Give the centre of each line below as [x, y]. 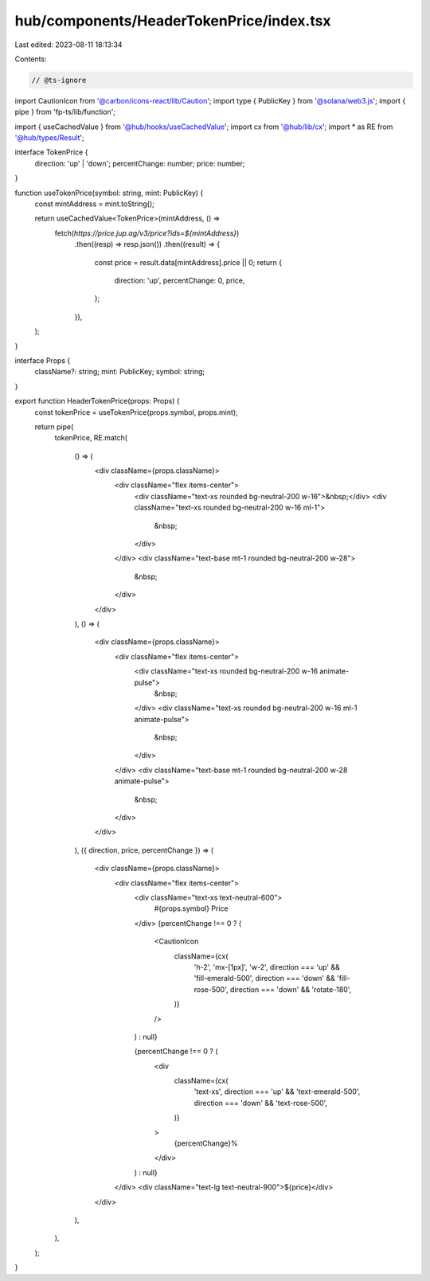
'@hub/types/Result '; [50, 138]
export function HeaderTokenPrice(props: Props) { [97, 401]
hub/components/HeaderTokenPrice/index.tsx [173, 21]
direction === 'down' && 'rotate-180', [291, 989]
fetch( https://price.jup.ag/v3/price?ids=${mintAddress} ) [147, 233]
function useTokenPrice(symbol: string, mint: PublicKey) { [109, 193]
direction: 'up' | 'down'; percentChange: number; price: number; [140, 163]
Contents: [31, 59]
